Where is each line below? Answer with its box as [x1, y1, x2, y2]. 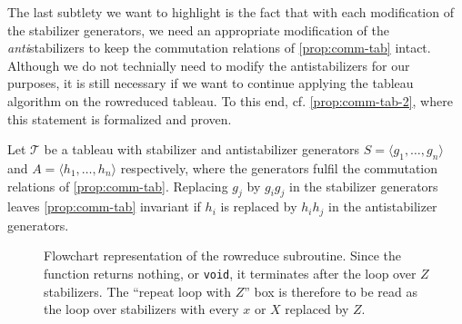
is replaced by [220, 197, 297, 216]
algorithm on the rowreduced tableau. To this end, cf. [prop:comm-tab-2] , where [7, 91, 453, 110]
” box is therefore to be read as [244, 281, 417, 300]
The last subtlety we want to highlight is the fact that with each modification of [7, 3, 454, 21]
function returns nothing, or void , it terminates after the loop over [44, 263, 417, 282]
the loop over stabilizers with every [44, 299, 239, 319]
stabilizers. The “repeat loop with [44, 281, 231, 300]
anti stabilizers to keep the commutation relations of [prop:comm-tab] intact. [7, 38, 431, 57]
